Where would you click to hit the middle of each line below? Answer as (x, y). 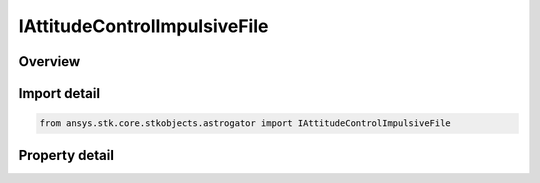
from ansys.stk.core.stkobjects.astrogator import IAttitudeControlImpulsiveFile (245, 123)
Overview (49, 61)
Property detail (66, 155)
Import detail (59, 93)
